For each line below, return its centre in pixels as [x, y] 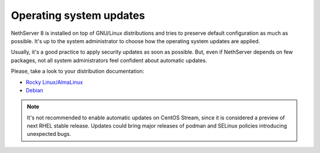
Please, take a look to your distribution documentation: [78, 71]
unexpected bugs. [49, 134]
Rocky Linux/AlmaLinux [54, 82]
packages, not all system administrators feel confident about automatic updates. [109, 60]
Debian [35, 90]
